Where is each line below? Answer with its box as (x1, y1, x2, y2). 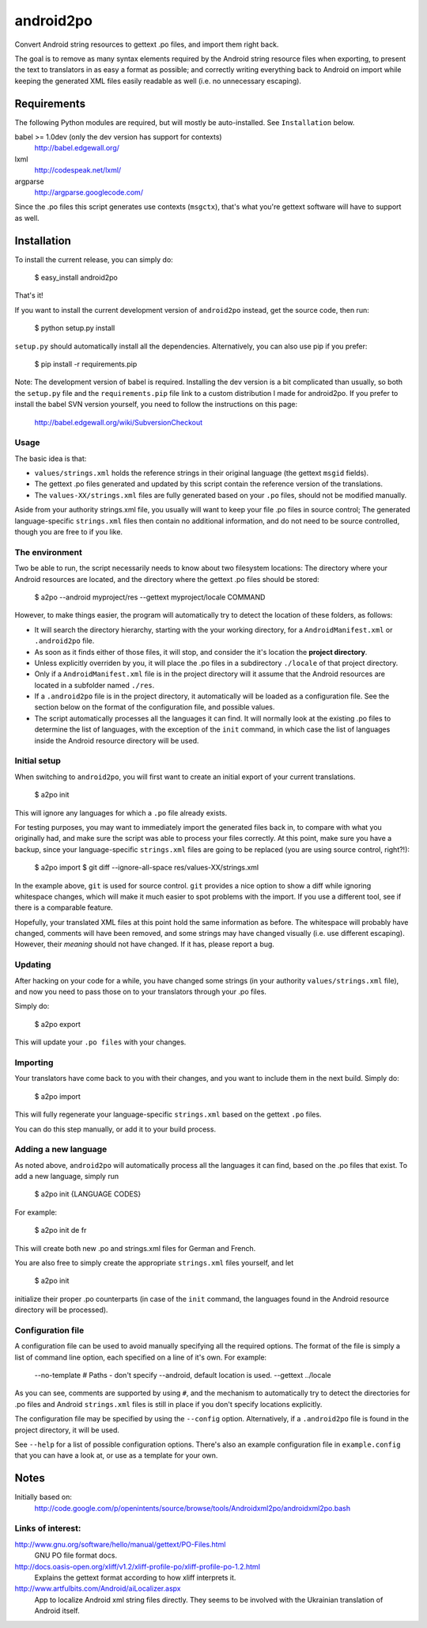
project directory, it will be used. (14, 1425, 120, 1435)
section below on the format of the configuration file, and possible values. (34, 702, 275, 712)
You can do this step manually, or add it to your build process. (14, 1124, 217, 1134)
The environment (14, 546, 82, 557)
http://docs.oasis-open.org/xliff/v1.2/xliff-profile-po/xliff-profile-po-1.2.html (14, 1561, 261, 1571)
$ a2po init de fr (34, 1226, 87, 1235)
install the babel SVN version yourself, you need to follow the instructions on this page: (14, 400, 298, 409)
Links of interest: (14, 1523, 81, 1534)
